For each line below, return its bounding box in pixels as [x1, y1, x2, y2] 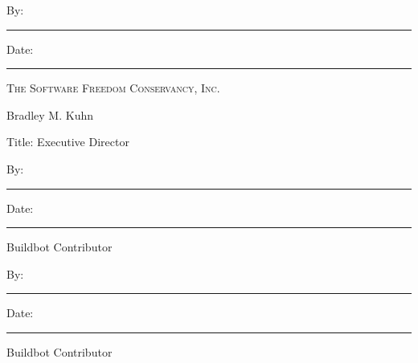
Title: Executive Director [6, 133, 129, 150]
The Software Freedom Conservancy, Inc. [6, 80, 220, 96]
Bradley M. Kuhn [6, 106, 93, 123]
